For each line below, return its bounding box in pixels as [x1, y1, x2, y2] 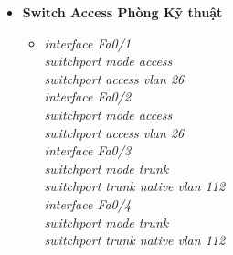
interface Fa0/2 [44, 87, 132, 106]
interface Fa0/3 [44, 141, 132, 160]
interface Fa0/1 [44, 33, 132, 52]
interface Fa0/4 [44, 194, 132, 213]
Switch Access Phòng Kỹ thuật [22, 3, 223, 21]
